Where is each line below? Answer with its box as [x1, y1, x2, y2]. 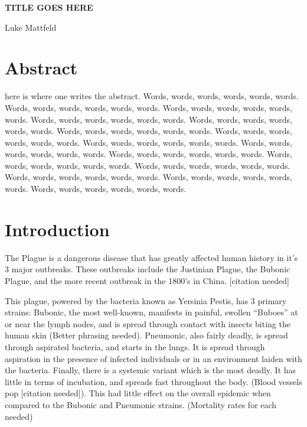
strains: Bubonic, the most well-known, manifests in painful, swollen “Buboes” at [5, 306, 298, 318]
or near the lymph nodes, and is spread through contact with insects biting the [5, 317, 290, 330]
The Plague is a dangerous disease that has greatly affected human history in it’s [5, 251, 298, 263]
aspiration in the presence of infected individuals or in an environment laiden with [5, 352, 302, 364]
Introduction [5, 217, 110, 241]
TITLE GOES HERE [5, 1, 93, 13]
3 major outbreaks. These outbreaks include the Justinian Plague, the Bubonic [5, 263, 290, 275]
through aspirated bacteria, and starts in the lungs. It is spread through [5, 340, 265, 353]
